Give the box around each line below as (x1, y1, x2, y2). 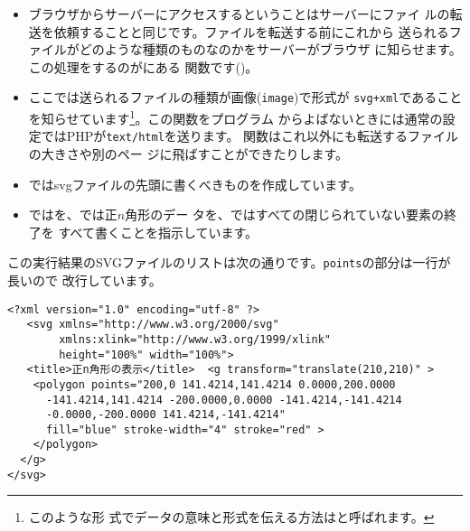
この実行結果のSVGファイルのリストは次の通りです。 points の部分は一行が (7, 253, 451, 272)
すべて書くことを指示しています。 (58, 222, 258, 241)
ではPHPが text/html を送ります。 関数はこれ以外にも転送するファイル (41, 126, 459, 145)
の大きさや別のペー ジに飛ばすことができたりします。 (28, 144, 349, 163)
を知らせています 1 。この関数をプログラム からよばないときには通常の (28, 107, 443, 127)
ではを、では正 (28, 205, 117, 224)
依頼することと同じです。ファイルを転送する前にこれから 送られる (53, 22, 449, 41)
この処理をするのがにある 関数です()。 (28, 57, 258, 76)
